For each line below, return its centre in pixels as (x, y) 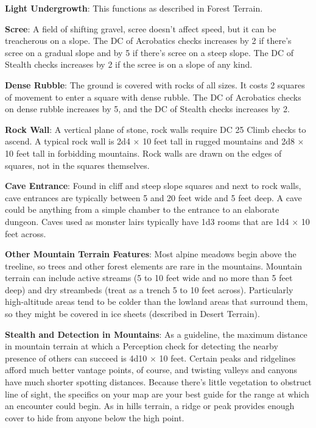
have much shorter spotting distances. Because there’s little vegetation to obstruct (158, 382)
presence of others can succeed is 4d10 (76, 358)
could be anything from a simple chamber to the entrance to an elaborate (142, 209)
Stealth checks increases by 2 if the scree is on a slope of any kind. (129, 64)
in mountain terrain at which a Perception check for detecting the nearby (142, 346)
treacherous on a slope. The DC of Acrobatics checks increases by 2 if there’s (148, 41)
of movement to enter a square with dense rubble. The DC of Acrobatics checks (153, 97)
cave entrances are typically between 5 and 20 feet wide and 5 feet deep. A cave (153, 197)
